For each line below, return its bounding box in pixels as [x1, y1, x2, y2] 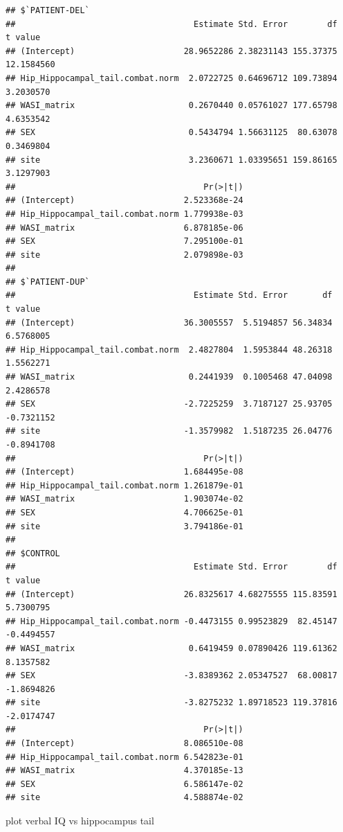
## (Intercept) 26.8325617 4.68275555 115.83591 [6, 589, 337, 599]
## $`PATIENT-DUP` [6, 276, 90, 287]
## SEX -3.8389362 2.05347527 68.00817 [6, 671, 337, 681]
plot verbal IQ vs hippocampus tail [6, 813, 154, 828]
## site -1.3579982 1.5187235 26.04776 [6, 426, 333, 436]
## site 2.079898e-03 [6, 249, 243, 260]
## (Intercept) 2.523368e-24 [6, 195, 243, 206]
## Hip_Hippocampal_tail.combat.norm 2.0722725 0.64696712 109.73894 [6, 73, 337, 83]
